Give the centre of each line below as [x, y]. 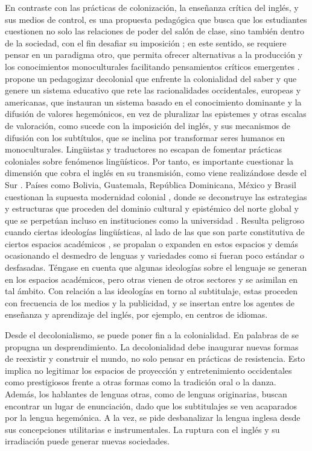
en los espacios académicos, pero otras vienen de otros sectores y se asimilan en [151, 279]
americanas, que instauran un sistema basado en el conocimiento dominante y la [153, 102]
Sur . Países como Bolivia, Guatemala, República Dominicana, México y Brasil [151, 184]
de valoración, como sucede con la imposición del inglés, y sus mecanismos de [148, 125]
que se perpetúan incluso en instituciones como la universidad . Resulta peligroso [155, 220]
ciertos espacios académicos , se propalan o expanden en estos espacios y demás [152, 243]
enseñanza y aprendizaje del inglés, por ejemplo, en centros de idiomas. [136, 314]
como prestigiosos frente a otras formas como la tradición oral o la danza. [141, 382]
